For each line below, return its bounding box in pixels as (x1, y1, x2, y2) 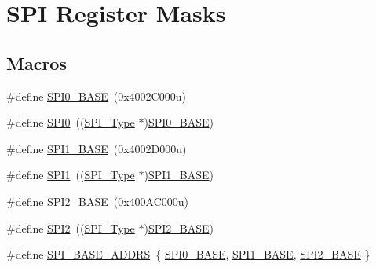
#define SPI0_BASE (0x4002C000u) (6, 87, 186, 104)
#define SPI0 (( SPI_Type (6, 114, 135, 130)
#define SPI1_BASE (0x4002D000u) (6, 140, 187, 156)
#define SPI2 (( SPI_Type (6, 219, 135, 236)
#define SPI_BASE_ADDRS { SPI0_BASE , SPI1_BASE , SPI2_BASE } (6, 246, 371, 262)
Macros (6, 50, 67, 75)
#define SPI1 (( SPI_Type (6, 167, 135, 183)
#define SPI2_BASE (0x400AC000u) (6, 193, 189, 209)
